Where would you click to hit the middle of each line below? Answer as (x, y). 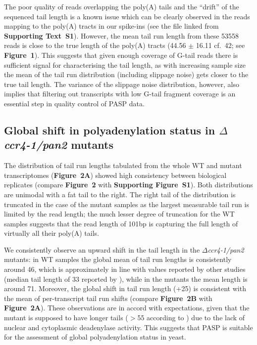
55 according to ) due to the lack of (191, 318)
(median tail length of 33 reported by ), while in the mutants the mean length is (126, 279)
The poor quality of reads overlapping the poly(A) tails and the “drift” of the (122, 6)
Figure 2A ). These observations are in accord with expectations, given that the (127, 308)
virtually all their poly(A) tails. (51, 233)
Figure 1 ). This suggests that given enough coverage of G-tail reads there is (121, 55)
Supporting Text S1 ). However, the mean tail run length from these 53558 (122, 35)
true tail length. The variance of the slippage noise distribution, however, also (122, 84)
